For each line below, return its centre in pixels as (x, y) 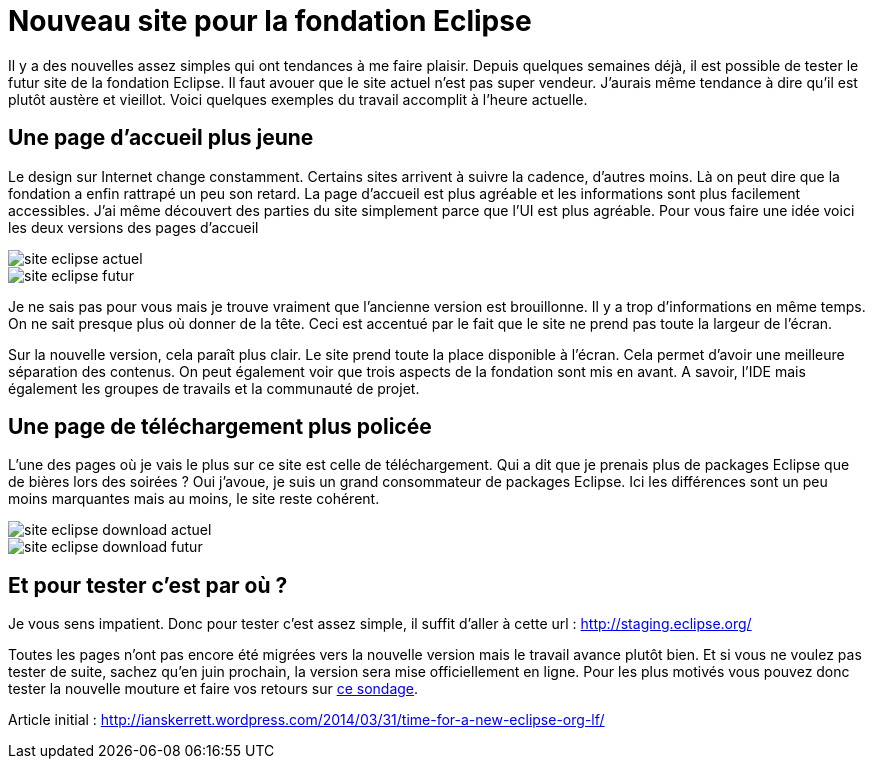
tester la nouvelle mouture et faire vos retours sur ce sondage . (213, 689)
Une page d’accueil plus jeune (161, 138)
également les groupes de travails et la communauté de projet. (214, 388)
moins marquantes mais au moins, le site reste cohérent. (194, 499)
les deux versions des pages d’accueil (133, 227)
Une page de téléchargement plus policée (220, 427)
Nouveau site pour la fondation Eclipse (270, 21)
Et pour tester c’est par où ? (148, 585)
